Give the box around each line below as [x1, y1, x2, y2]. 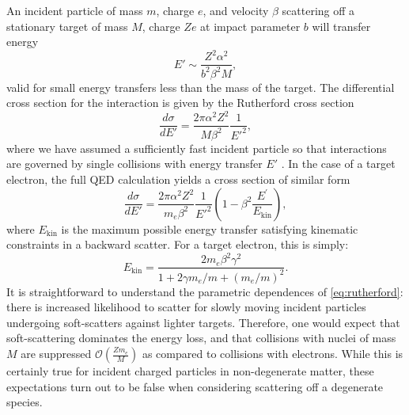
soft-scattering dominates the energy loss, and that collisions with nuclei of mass [6, 329, 396, 346]
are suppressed [21, 345, 92, 362]
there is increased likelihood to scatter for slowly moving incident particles [6, 299, 366, 315]
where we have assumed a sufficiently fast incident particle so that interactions [6, 139, 387, 156]
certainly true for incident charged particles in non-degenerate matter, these [6, 363, 374, 379]
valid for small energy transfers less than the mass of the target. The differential [6, 78, 395, 95]
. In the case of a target [281, 155, 396, 172]
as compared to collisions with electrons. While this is [142, 345, 403, 362]
